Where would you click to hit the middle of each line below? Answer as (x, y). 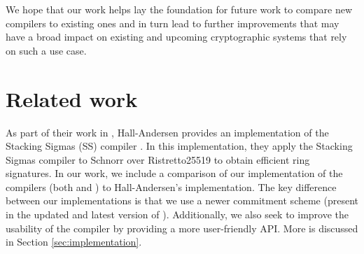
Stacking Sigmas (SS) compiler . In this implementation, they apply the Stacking (179, 146)
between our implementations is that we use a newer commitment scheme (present (182, 200)
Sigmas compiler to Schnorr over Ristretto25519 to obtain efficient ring (158, 159)
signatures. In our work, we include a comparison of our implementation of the (174, 173)
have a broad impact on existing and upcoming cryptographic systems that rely (176, 37)
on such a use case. (46, 50)
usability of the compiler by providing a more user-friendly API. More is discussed (182, 228)
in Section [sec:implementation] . (74, 242)
